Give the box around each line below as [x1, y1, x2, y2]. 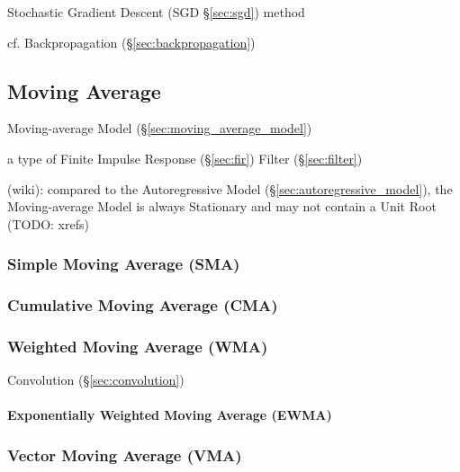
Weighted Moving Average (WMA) [7, 334, 268, 357]
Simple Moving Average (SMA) [7, 253, 240, 275]
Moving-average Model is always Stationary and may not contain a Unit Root [7, 197, 437, 216]
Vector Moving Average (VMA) [7, 443, 242, 466]
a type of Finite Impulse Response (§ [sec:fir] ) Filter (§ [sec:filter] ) [7, 148, 363, 167]
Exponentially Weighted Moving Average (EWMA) [7, 405, 332, 424]
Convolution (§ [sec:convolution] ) [7, 370, 185, 389]
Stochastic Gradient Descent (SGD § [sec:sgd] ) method [7, 3, 305, 21]
